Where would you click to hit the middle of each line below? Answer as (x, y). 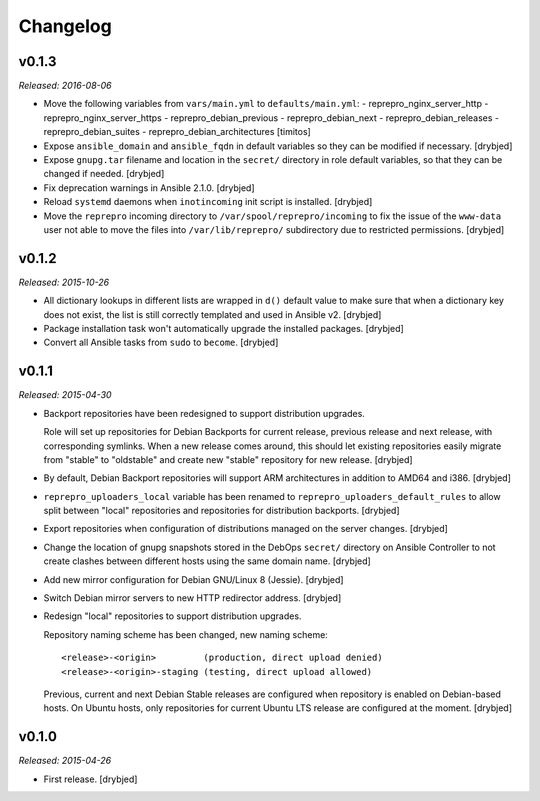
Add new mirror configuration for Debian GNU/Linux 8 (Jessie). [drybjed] (193, 579)
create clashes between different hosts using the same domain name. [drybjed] (207, 561)
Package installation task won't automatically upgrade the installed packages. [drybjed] (223, 329)
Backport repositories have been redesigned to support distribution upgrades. (204, 413)
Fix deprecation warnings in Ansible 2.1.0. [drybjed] (149, 187)
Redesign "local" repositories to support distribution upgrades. (172, 616)
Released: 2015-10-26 (64, 282)
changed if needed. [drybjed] (104, 174)
